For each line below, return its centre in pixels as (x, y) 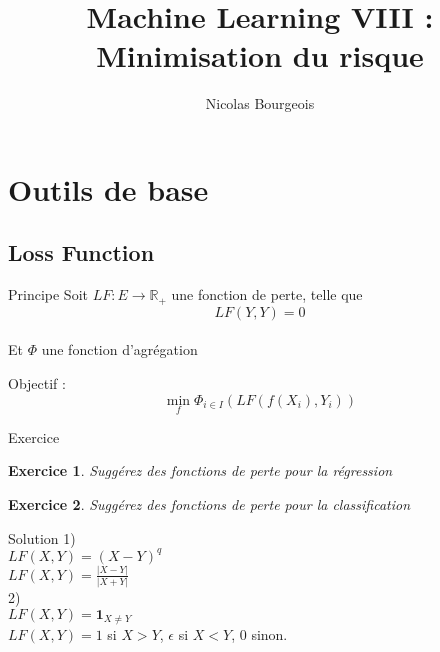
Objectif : (37, 382)
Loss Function (81, 252)
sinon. (269, 634)
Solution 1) (42, 537)
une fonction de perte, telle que (267, 294)
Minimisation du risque (260, 55)
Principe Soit (48, 294)
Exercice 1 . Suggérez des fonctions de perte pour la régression (200, 470)
